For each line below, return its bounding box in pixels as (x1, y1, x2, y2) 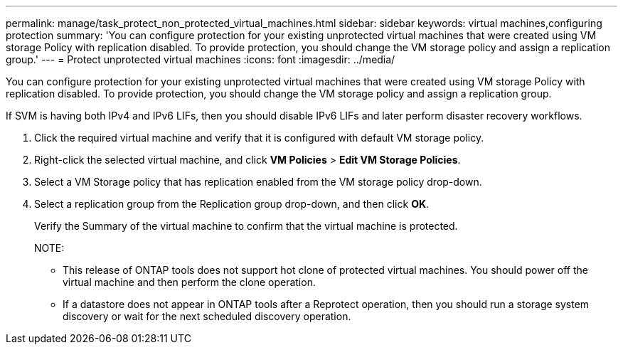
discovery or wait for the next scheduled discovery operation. (63, 310, 351, 322)
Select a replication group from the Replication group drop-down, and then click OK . (34, 198, 430, 210)
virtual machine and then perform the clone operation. (63, 276, 316, 288)
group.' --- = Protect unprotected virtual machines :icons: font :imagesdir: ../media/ (6, 53, 395, 65)
